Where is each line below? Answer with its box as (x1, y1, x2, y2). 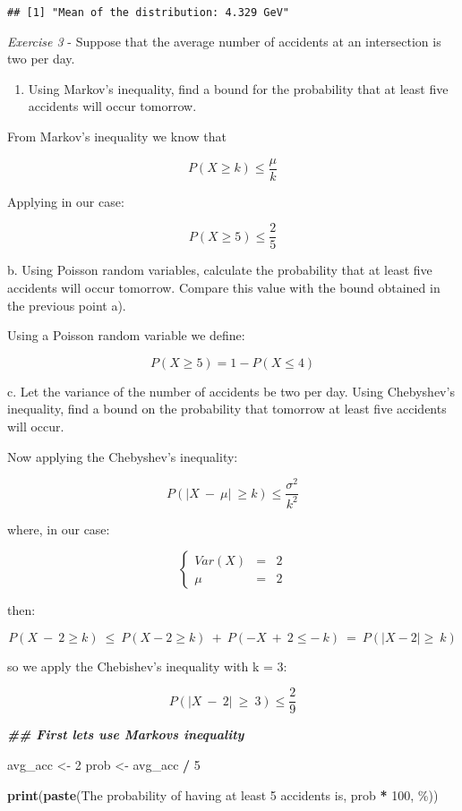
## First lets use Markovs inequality (7, 725, 244, 744)
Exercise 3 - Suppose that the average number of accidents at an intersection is (7, 31, 441, 50)
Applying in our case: (7, 192, 124, 210)
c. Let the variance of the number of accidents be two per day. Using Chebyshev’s (7, 381, 455, 400)
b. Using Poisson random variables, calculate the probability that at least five (7, 260, 432, 279)
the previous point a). (7, 295, 126, 314)
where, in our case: (7, 519, 110, 538)
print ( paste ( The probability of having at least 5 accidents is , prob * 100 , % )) (7, 785, 439, 804)
